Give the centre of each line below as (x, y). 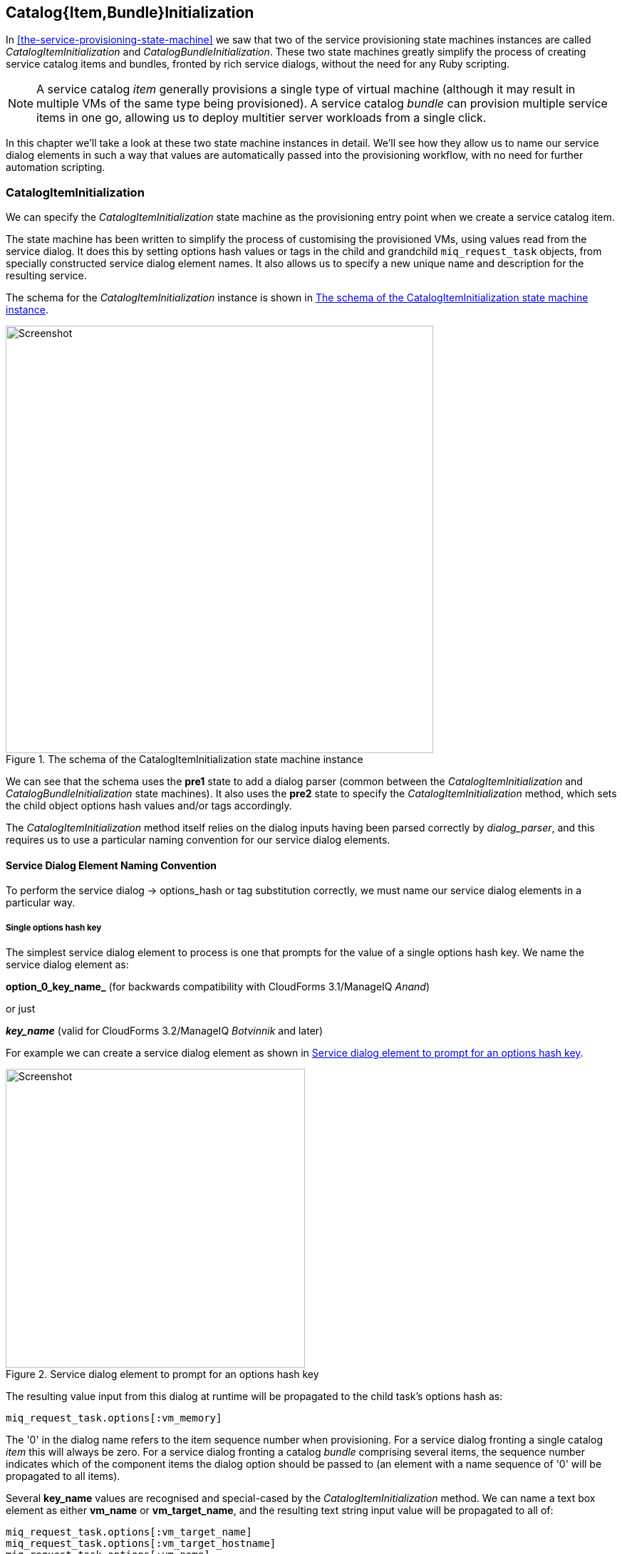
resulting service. (46, 276)
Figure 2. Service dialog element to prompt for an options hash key (162, 1374)
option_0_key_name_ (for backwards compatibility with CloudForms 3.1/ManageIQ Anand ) (218, 987)
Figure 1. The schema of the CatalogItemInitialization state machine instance (185, 760)
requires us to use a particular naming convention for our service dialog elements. (198, 840)
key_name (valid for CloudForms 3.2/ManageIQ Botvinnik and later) (165, 1031)
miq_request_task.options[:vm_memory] (114, 1418)
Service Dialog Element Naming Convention (112, 865)
